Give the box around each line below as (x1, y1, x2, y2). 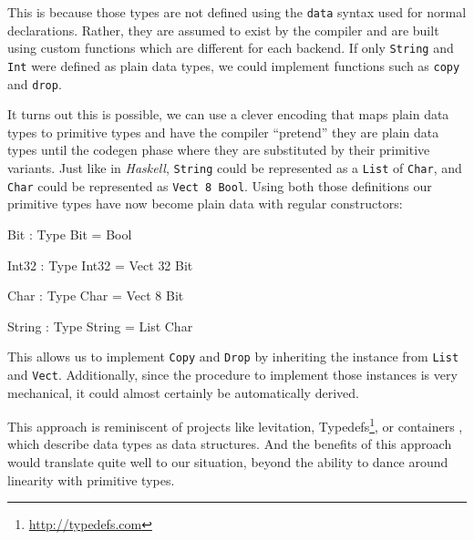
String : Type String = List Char (7, 316, 193, 335)
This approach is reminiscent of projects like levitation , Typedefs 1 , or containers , (7, 414, 463, 435)
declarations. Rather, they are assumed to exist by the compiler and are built (7, 20, 439, 39)
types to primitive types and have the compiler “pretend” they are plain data (7, 122, 439, 141)
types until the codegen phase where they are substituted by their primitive (7, 140, 430, 159)
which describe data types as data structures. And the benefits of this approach (7, 434, 452, 453)
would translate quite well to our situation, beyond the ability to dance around (7, 453, 448, 472)
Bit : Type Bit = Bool (7, 224, 132, 243)
